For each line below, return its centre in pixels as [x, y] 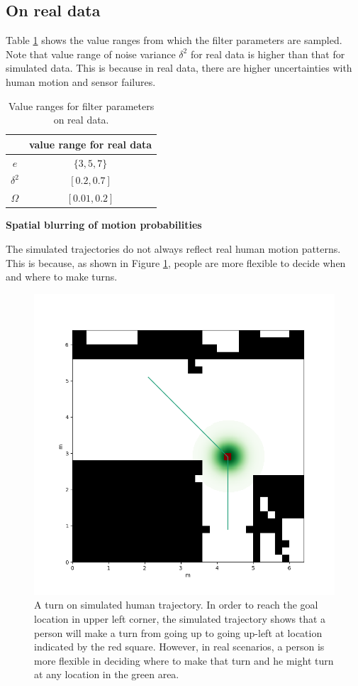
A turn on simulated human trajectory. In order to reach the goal [176, 605]
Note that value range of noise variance [91, 54]
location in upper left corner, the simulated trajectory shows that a [180, 618]
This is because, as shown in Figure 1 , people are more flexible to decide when [176, 262]
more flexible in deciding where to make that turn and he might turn [184, 660]
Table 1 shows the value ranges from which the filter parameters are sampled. [174, 40]
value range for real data [90, 144]
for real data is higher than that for [268, 54]
